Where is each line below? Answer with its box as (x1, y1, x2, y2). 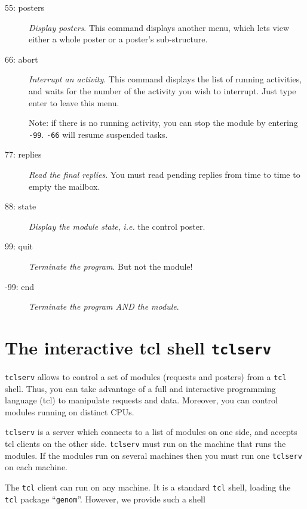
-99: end (5, 280, 34, 292)
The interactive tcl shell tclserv (5, 335, 271, 359)
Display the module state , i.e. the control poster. (29, 220, 205, 232)
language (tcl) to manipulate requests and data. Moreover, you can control (5, 394, 278, 406)
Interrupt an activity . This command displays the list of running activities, (29, 73, 302, 85)
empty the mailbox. (29, 180, 100, 192)
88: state (5, 200, 36, 212)
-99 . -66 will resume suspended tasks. (29, 128, 168, 140)
